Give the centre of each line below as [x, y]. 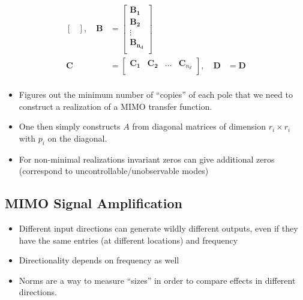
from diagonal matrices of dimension [199, 126]
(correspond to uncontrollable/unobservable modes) [114, 171]
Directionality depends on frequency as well [99, 260]
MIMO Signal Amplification [94, 203]
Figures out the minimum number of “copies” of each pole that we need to [156, 94]
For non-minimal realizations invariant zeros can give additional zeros [147, 159]
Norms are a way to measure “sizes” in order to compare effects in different [157, 280]
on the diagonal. [77, 138]
